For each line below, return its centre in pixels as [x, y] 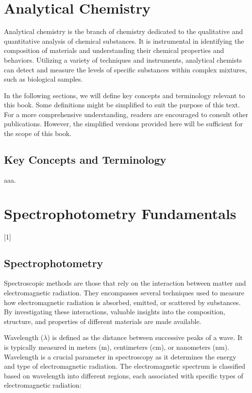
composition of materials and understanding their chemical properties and [114, 50]
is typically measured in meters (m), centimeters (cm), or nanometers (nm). [117, 347]
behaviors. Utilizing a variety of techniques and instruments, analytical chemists [123, 60]
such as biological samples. [43, 79]
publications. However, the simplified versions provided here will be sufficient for [124, 124]
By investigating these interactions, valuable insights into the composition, [115, 312]
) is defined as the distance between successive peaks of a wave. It [145, 337]
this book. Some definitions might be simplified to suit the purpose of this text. [122, 105]
